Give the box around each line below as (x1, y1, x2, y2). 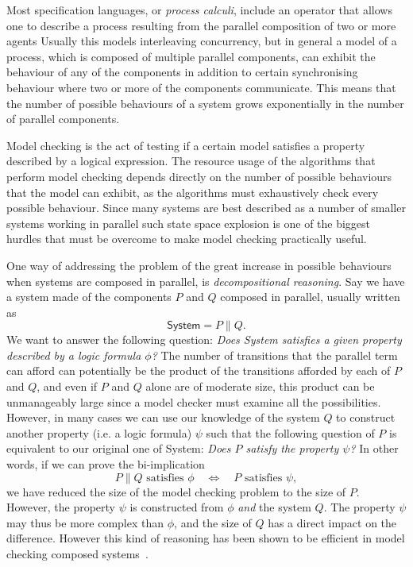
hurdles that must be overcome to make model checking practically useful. (6, 230, 367, 247)
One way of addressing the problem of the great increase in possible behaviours (6, 256, 392, 273)
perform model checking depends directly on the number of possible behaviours (6, 168, 392, 184)
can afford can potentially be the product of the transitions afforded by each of (6, 362, 391, 379)
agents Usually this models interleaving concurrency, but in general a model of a (6, 33, 397, 49)
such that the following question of (206, 424, 375, 441)
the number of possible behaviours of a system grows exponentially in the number (6, 94, 404, 111)
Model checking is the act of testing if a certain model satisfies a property (6, 137, 365, 153)
